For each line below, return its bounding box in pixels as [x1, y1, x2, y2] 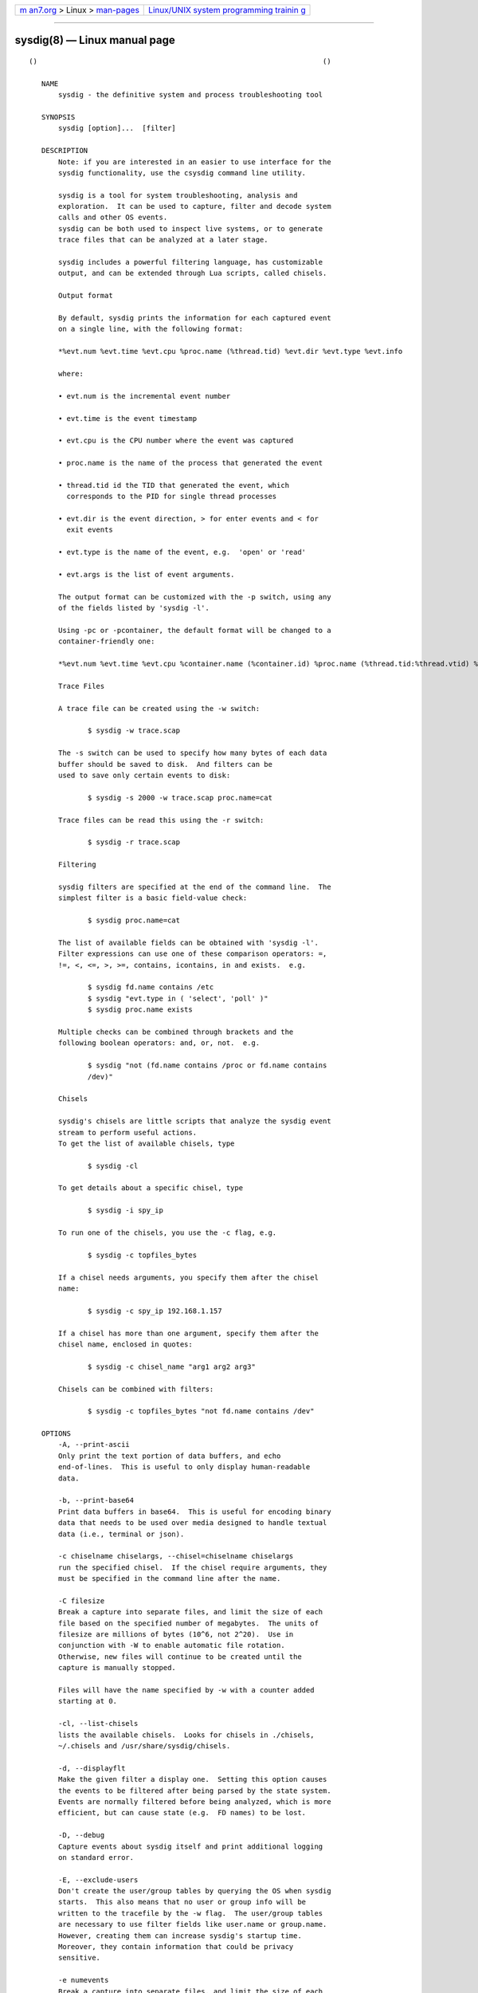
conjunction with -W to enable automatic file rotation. [58, 1641, 286, 1650]
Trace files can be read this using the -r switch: [58, 816, 264, 824]
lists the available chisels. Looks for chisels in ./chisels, [58, 1730, 315, 1739]
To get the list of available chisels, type [58, 1138, 235, 1148]
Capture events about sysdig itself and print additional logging [58, 1842, 323, 1851]
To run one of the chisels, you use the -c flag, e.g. [58, 1228, 277, 1237]
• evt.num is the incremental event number [58, 391, 231, 400]
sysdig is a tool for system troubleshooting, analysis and [58, 191, 298, 199]
